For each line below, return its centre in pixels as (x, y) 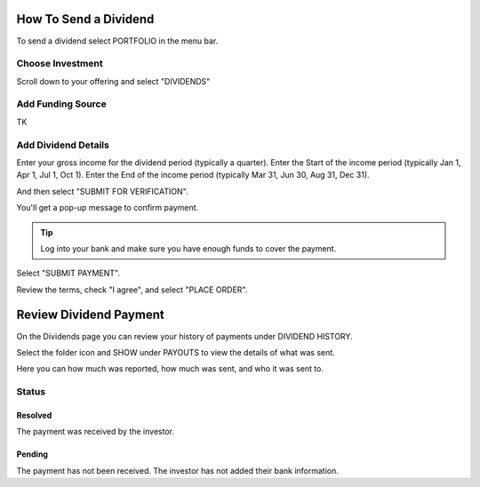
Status (31, 392)
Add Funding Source (61, 104)
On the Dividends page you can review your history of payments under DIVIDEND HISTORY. (184, 336)
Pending (32, 454)
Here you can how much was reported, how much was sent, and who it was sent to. (170, 369)
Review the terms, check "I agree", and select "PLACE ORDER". (132, 290)
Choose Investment (60, 64)
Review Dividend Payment (90, 315)
